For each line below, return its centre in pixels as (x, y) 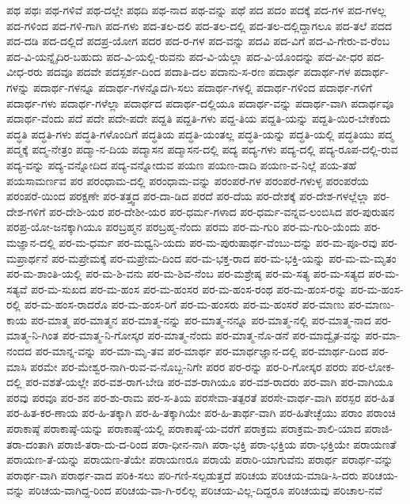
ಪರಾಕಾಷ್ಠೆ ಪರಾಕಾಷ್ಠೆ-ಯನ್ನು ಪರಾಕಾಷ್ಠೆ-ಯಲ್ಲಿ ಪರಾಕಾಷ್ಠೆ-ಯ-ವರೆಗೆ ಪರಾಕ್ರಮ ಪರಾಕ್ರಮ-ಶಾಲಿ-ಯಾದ (184, 428)
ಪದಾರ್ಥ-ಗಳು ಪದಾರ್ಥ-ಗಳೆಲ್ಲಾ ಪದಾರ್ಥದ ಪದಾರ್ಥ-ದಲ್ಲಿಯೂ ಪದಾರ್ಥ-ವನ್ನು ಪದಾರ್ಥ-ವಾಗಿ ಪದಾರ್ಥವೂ (200, 102)
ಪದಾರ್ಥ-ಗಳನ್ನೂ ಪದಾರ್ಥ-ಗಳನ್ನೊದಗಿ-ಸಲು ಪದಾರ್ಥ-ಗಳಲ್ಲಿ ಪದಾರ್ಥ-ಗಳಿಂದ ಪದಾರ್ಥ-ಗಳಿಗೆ (203, 87)
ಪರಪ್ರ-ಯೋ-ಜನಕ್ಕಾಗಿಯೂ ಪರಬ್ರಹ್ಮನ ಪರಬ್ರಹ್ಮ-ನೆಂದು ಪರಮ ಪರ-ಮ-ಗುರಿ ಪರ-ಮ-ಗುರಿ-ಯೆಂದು (184, 227)
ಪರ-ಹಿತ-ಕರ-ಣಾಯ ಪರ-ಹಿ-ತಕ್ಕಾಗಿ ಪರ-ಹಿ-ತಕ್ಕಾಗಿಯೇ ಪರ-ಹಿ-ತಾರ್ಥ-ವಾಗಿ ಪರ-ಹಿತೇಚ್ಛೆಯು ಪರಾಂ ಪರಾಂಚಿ (201, 413)
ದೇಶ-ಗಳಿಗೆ (26, 211)
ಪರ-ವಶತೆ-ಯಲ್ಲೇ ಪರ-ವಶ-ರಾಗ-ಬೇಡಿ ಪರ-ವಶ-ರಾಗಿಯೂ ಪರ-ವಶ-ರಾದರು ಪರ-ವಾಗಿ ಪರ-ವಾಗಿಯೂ (209, 382)
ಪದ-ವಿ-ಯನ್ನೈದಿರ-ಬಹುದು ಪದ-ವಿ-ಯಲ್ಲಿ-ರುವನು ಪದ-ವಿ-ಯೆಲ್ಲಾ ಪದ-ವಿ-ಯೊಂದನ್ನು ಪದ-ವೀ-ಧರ (185, 56)
